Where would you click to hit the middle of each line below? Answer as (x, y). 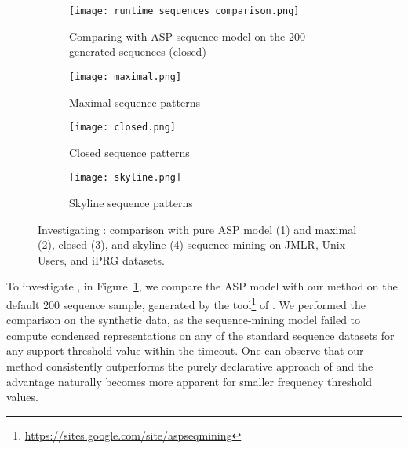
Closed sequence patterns (129, 152)
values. (22, 397)
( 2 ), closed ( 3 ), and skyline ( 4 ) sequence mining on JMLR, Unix (192, 245)
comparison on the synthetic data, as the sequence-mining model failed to (184, 320)
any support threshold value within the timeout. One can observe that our (185, 350)
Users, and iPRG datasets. (101, 259)
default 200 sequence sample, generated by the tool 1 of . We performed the (186, 303)
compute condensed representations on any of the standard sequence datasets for (200, 335)
